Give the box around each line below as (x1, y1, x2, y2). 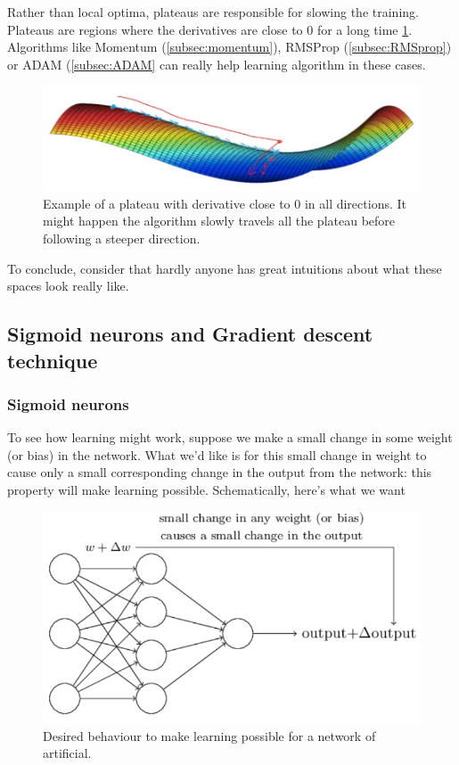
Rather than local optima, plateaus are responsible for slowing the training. (7, 3, 419, 21)
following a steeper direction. (43, 229, 201, 248)
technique (7, 346, 98, 374)
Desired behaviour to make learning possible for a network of (43, 726, 376, 744)
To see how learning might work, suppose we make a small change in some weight (7, 428, 453, 447)
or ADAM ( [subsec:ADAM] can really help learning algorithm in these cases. (7, 54, 426, 73)
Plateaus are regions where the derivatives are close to (7, 20, 303, 38)
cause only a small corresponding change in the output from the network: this (7, 463, 432, 481)
